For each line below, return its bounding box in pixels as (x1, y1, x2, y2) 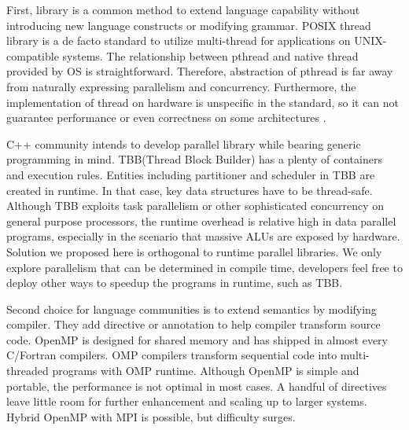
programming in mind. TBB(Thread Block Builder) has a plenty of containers (6, 151, 382, 167)
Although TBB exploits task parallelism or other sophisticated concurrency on (6, 197, 385, 214)
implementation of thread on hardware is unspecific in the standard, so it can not (6, 94, 400, 110)
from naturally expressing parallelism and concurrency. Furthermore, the (6, 78, 356, 94)
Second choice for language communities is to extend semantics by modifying (6, 300, 377, 317)
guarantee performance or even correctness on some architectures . (6, 109, 326, 126)
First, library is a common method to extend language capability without (6, 2, 360, 17)
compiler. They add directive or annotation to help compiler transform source (6, 316, 381, 333)
